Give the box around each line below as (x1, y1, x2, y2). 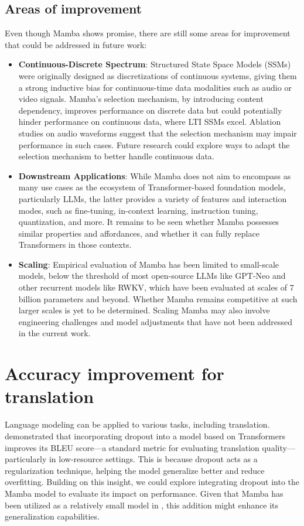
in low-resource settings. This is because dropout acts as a (49, 453, 258, 465)
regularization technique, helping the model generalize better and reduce (5, 464, 265, 476)
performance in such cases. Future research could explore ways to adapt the (18, 138, 290, 151)
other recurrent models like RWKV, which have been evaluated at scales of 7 (18, 281, 294, 293)
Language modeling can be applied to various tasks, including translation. (5, 418, 270, 431)
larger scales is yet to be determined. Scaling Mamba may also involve (18, 304, 270, 316)
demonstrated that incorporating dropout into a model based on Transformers (5, 429, 285, 442)
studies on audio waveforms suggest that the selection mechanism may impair (18, 127, 297, 139)
